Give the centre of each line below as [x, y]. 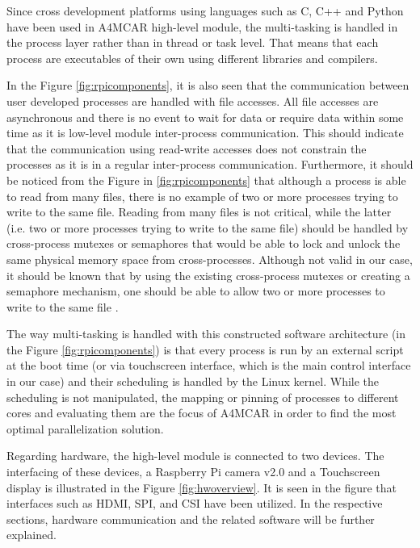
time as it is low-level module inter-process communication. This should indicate [205, 133]
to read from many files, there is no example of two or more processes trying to [202, 196]
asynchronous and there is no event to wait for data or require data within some [205, 117]
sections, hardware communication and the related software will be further [191, 519]
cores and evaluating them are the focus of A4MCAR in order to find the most [202, 413]
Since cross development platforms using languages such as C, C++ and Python [205, 10]
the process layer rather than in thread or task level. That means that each [193, 42]
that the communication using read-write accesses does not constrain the [187, 148]
